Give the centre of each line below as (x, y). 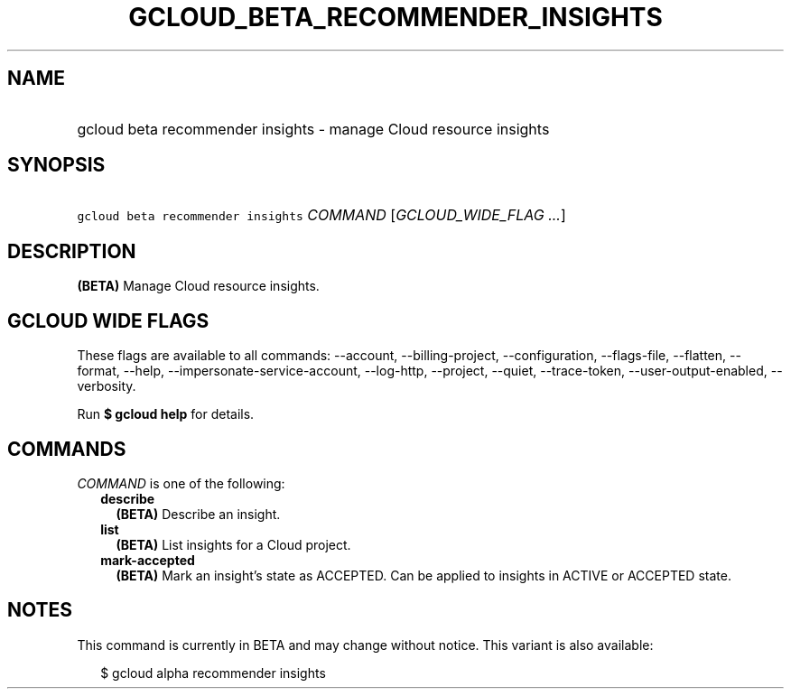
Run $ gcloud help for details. (166, 414)
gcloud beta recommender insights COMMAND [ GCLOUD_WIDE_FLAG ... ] (321, 215)
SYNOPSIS (56, 165)
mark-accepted (148, 560)
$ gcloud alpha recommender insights (213, 673)
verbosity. (107, 386)
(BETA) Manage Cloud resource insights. (198, 286)
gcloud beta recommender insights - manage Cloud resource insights (313, 129)
